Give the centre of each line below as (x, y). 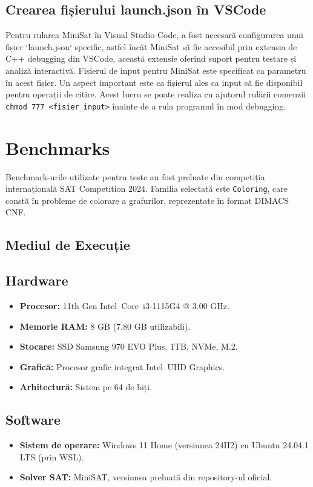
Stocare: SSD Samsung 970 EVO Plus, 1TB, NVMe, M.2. (129, 346)
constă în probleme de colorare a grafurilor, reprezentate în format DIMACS (147, 200)
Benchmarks (58, 147)
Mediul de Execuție (68, 245)
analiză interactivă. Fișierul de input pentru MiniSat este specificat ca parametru (156, 70)
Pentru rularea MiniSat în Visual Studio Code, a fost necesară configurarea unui (154, 35)
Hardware (37, 280)
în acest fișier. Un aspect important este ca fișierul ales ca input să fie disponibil (154, 82)
